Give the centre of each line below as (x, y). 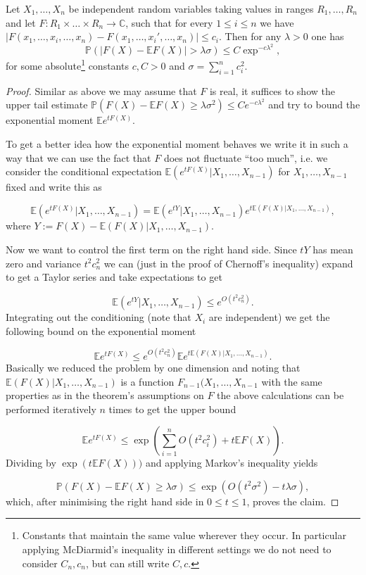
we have (277, 22)
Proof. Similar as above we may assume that (101, 90)
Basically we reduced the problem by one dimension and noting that (153, 367)
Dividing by (31, 463)
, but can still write (128, 563)
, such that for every (169, 22)
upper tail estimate (47, 105)
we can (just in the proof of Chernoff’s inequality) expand (228, 263)
